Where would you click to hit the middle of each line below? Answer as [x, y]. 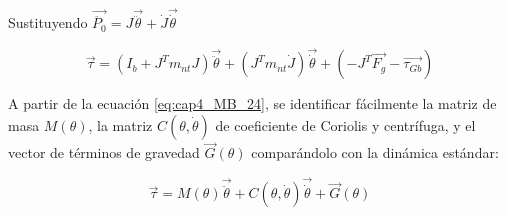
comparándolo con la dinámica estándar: [375, 152]
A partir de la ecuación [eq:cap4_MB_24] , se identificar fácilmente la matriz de [252, 103]
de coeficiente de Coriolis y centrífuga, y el [345, 125]
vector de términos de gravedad [104, 152]
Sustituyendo [48, 22]
